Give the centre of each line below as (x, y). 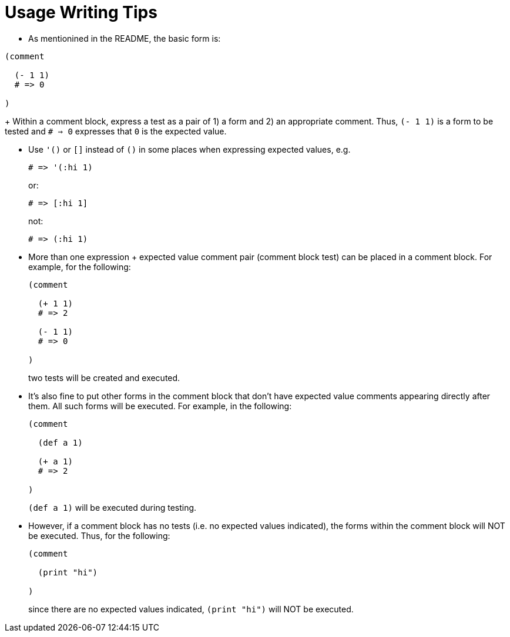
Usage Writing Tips (81, 12)
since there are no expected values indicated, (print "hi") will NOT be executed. (191, 609)
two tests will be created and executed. (104, 378)
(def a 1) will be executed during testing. (113, 507)
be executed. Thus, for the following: (99, 535)
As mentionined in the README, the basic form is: (125, 38)
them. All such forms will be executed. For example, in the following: (160, 406)
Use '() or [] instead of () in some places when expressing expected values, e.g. (189, 149)
